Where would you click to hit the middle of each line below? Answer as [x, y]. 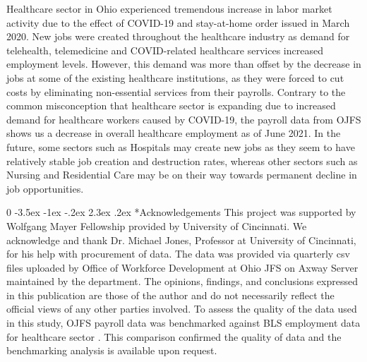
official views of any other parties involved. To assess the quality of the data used [182, 309]
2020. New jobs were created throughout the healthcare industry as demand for [178, 36]
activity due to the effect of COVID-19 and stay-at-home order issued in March [178, 22]
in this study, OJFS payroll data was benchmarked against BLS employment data [183, 323]
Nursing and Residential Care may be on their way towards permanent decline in [182, 175]
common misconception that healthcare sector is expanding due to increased [171, 105]
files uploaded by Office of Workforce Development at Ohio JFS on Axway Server [182, 267]
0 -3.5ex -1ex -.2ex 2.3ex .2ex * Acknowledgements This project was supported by [181, 212]
